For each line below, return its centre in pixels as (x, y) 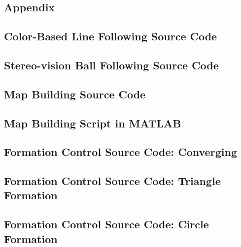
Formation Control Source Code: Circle (106, 224)
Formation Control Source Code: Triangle (112, 181)
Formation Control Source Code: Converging (120, 152)
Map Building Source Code (75, 94)
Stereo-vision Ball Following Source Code (111, 65)
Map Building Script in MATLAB (93, 123)
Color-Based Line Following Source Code (111, 36)
